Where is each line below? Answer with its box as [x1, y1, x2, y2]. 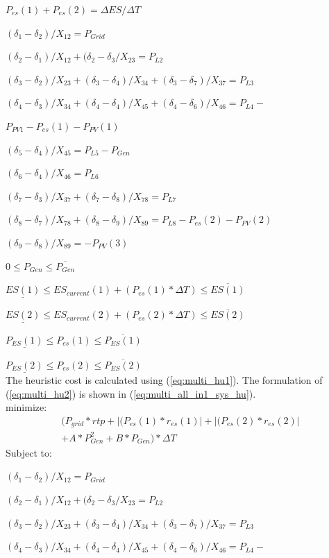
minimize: [6, 400, 47, 414]
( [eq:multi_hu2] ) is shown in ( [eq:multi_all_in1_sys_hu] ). [6, 386, 256, 400]
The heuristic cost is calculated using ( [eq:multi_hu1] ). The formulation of [6, 373, 323, 387]
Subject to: [6, 445, 52, 459]
